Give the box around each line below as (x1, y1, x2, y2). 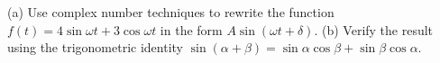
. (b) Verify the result (314, 20, 434, 39)
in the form (160, 20, 223, 39)
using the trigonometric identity (7, 38, 184, 57)
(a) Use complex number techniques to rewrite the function (7, 3, 335, 21)
